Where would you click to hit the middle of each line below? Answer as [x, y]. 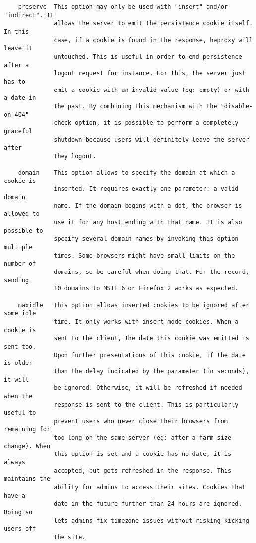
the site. [70, 537]
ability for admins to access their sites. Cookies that [150, 488]
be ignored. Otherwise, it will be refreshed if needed [148, 388]
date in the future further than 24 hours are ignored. [148, 504]
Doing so [18, 512]
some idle [20, 314]
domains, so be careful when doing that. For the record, [151, 272]
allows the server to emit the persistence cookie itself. [153, 24]
